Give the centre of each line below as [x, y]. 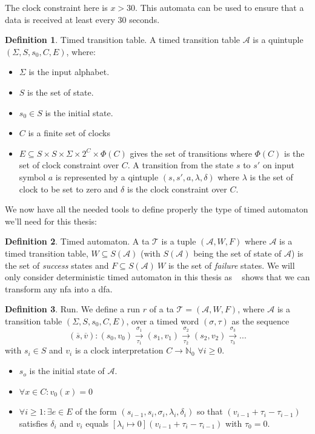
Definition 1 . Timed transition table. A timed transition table [122, 40]
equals [97, 423]
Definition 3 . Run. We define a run [73, 309]
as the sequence [260, 321]
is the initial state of [67, 371]
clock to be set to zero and [68, 189]
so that [210, 411]
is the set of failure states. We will [231, 265]
